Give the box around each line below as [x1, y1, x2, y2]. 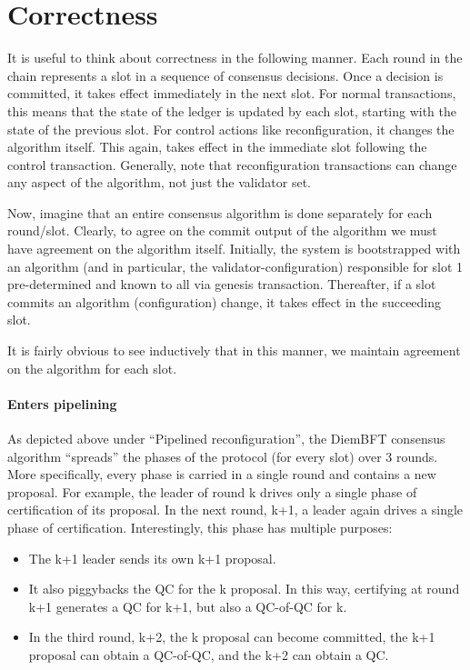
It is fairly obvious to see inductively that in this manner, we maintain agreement [7, 341, 461, 360]
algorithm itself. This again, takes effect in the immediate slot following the [7, 137, 427, 156]
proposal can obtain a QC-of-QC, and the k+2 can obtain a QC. [28, 645, 389, 664]
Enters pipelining [7, 394, 117, 413]
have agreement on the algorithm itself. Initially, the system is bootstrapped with [7, 239, 461, 258]
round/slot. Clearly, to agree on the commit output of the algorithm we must [7, 221, 437, 240]
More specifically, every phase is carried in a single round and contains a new [7, 465, 436, 484]
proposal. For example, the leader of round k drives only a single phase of [7, 482, 417, 501]
